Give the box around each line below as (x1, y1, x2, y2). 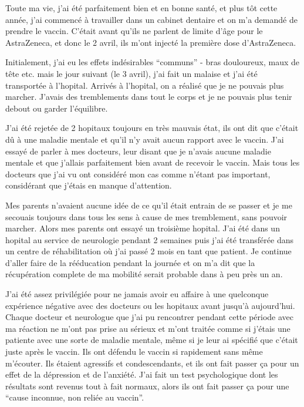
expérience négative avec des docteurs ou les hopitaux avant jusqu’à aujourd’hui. (5, 299, 295, 311)
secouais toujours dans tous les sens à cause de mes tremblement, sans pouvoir (5, 210, 288, 223)
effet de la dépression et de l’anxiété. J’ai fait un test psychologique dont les (5, 368, 278, 381)
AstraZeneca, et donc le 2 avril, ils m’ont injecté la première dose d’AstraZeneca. (5, 36, 296, 48)
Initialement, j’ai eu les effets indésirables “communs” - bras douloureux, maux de (5, 56, 300, 68)
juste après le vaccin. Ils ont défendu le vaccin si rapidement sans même (5, 345, 263, 358)
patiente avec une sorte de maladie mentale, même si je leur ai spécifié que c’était (5, 334, 298, 346)
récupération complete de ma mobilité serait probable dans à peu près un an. (5, 268, 283, 280)
